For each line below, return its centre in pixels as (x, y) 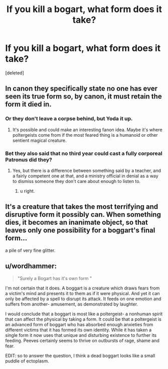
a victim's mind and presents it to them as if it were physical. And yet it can (82, 293)
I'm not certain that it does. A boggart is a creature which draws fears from (82, 288)
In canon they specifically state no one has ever (81, 89)
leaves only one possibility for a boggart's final (80, 230)
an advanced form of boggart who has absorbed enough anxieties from (79, 324)
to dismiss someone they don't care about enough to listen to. (76, 181)
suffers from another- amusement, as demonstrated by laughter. (72, 304)
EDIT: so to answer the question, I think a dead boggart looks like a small (80, 355)
